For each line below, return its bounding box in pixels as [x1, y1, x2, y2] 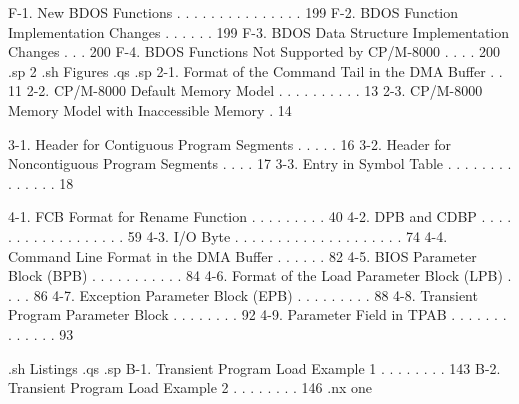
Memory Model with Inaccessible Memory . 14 [8, 99, 292, 120]
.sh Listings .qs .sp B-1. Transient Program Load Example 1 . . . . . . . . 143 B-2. [8, 357, 501, 378]
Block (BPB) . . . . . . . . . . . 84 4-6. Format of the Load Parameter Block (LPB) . [8, 265, 512, 286]
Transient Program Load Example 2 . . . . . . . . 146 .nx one [8, 377, 372, 398]
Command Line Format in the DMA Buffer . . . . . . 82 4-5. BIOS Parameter [8, 245, 477, 266]
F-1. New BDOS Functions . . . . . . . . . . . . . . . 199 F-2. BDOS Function [8, 2, 459, 22]
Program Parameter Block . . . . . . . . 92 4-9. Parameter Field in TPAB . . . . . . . [8, 304, 507, 325]
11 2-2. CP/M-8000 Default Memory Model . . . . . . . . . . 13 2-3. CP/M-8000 [8, 80, 483, 101]
